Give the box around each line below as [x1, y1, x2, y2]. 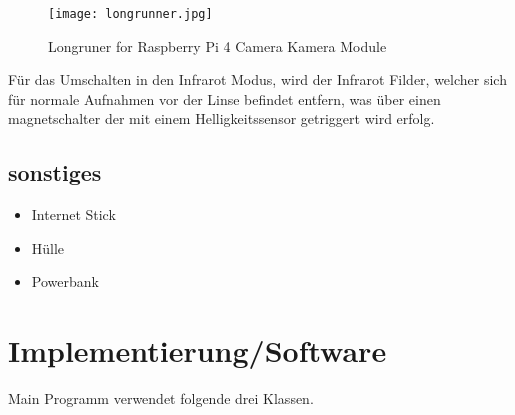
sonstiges [8, 157, 102, 188]
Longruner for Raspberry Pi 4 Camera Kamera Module [48, 35, 387, 56]
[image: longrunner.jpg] [48, 7, 213, 21]
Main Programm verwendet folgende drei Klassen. [8, 388, 314, 409]
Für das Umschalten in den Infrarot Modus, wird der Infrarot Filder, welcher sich [8, 69, 507, 90]
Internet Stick [31, 204, 116, 225]
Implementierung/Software [8, 330, 387, 371]
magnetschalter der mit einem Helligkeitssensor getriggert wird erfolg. [8, 108, 435, 129]
